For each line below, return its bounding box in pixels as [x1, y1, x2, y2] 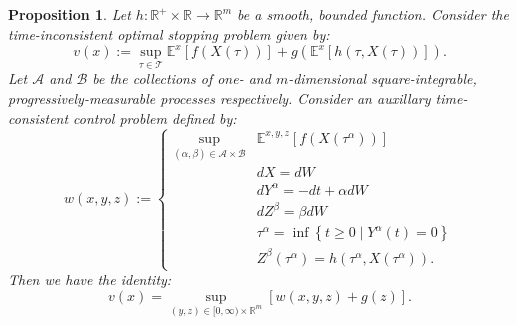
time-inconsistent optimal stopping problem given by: [8, 23, 330, 44]
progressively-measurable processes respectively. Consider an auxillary [8, 88, 431, 108]
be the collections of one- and [92, 68, 271, 89]
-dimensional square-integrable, [288, 68, 477, 89]
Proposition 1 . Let [8, 4, 131, 24]
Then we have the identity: [8, 269, 172, 290]
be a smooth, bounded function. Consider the [237, 4, 509, 24]
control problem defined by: [73, 107, 237, 128]
